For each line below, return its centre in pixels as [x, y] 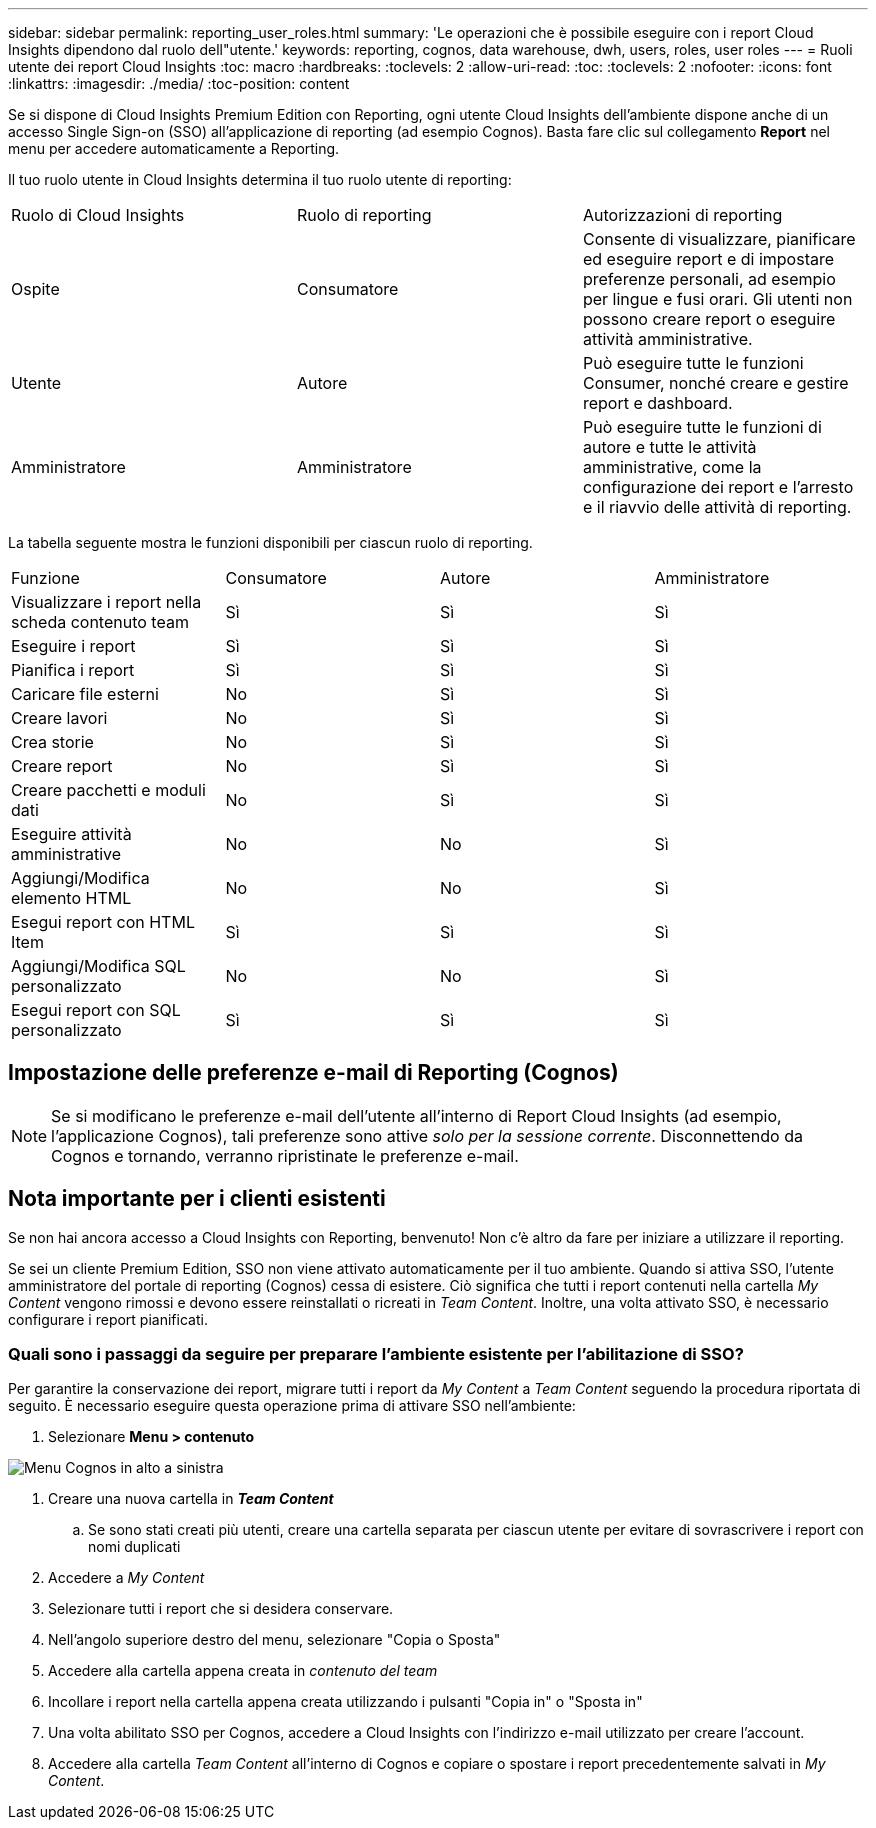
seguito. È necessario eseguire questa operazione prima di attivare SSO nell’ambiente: [292, 1406]
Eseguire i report [73, 646]
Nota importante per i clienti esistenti [197, 1199]
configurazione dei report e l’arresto [718, 487]
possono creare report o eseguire [709, 319]
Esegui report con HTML [103, 922]
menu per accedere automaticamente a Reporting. [174, 148]
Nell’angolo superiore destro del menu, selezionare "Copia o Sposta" [274, 1640]
